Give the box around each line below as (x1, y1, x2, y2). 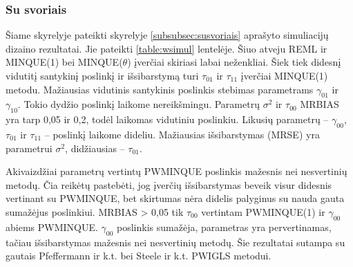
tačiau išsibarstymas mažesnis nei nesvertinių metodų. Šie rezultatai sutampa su (6, 234, 345, 249)
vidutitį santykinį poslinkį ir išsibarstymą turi (6, 68, 199, 82)
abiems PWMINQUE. (6, 219, 98, 234)
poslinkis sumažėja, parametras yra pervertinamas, (117, 219, 332, 234)
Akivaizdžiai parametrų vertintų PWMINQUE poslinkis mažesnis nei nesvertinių (6, 164, 347, 178)
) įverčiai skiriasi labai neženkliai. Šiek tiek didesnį (127, 55, 341, 69)
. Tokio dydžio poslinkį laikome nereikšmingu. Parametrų (17, 97, 260, 111)
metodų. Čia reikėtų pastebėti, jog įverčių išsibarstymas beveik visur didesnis (6, 177, 332, 192)
